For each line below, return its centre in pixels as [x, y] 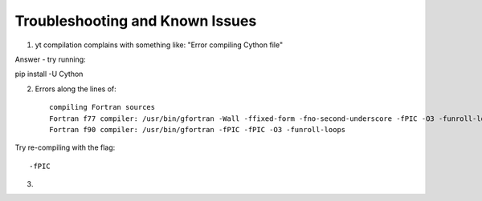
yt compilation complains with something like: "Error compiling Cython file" [159, 45]
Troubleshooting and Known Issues [136, 21]
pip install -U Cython [49, 74]
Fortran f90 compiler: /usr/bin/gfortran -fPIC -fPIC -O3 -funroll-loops [198, 129]
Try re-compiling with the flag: [65, 147]
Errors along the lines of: [76, 89]
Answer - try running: [50, 59]
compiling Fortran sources [102, 107]
